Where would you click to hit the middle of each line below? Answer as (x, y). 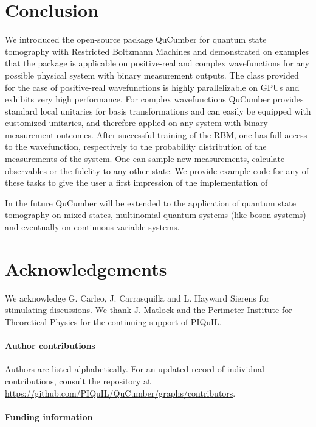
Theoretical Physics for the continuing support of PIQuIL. (113, 321)
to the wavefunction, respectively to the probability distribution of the (136, 146)
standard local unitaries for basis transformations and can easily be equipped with (158, 111)
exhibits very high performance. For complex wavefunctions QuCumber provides (154, 99)
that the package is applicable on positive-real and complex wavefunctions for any (157, 63)
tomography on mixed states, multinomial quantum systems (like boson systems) (156, 215)
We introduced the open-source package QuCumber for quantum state (136, 39)
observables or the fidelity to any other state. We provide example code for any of (157, 170)
